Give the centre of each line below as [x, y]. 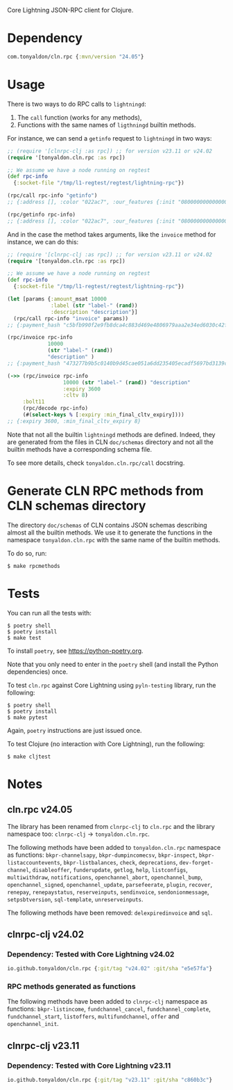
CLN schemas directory [77, 506]
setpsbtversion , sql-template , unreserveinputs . [75, 899]
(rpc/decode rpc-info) [55, 409]
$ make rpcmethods [34, 566]
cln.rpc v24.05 [40, 810]
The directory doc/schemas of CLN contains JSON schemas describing [107, 525]
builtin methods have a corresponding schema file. [80, 449]
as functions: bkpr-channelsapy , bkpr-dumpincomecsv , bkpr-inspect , [102, 855]
